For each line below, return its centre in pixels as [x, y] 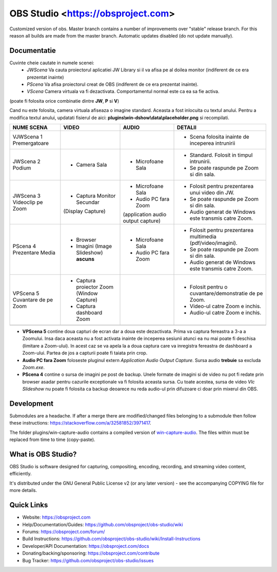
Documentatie [33, 51]
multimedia [203, 236]
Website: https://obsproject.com [56, 517]
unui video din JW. [212, 193]
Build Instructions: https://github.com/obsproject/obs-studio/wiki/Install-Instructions [111, 539]
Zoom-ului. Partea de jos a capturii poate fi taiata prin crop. [85, 353]
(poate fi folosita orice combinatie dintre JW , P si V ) [64, 101]
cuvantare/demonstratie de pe [226, 293]
